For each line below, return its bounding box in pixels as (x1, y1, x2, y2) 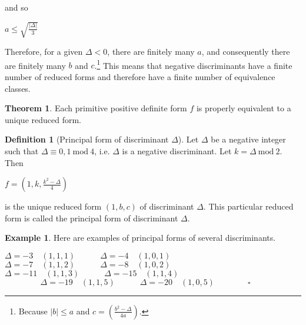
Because (18, 304, 48, 317)
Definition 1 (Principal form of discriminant (5, 133, 169, 145)
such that (5, 144, 39, 157)
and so (5, 1, 28, 13)
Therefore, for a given (5, 45, 83, 58)
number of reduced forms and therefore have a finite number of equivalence (5, 70, 275, 82)
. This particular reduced (203, 200, 294, 213)
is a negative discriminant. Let (122, 144, 232, 157)
